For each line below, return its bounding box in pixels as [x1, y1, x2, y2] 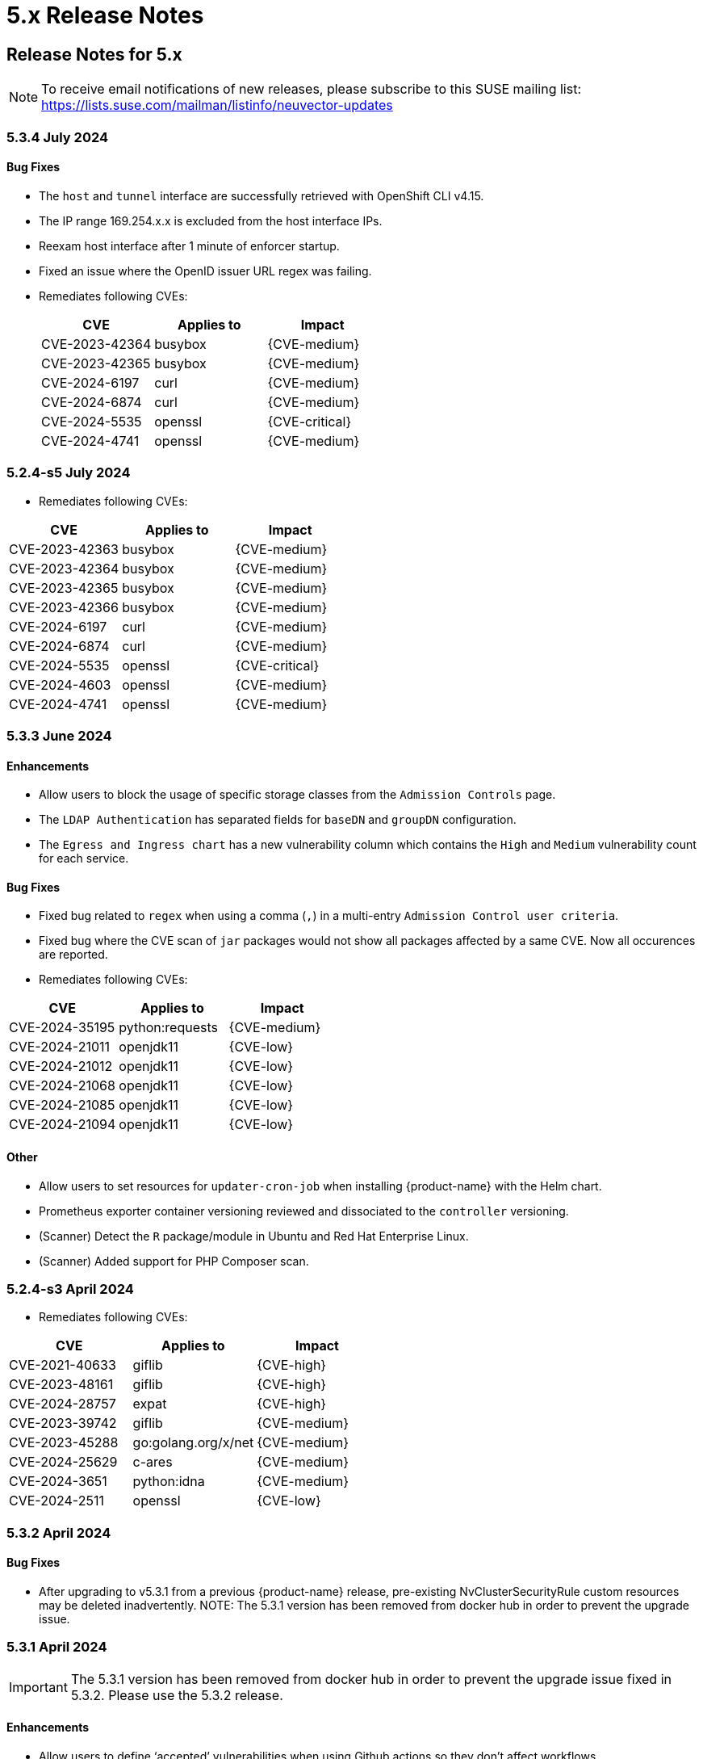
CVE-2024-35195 [9, 1019, 115, 1036]
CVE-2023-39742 [9, 1415, 117, 1432]
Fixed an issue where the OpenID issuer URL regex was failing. [39, 263, 372, 278]
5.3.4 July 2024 [6, 128, 109, 145]
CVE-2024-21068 [9, 1077, 115, 1094]
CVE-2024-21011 [9, 1039, 111, 1056]
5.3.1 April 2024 [6, 1639, 107, 1656]
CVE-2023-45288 [9, 1434, 119, 1451]
